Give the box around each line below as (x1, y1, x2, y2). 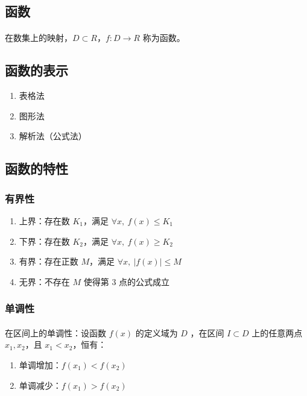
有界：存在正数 (19, 255, 78, 268)
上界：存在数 (19, 214, 70, 227)
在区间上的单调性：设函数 (5, 326, 106, 339)
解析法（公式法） (19, 130, 87, 142)
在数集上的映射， (5, 31, 72, 44)
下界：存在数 (19, 234, 70, 247)
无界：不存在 (19, 275, 70, 288)
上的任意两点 (252, 326, 303, 339)
